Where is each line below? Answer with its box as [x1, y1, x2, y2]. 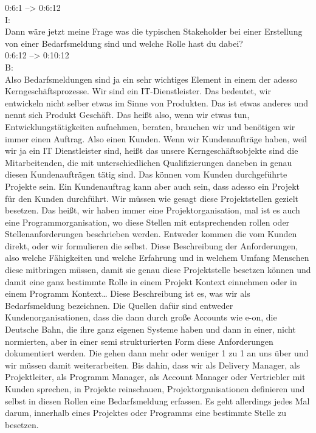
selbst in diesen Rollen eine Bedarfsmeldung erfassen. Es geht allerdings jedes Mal [5, 394, 310, 407]
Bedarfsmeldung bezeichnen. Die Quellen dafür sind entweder [5, 299, 233, 311]
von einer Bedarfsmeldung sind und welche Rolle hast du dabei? [5, 36, 243, 49]
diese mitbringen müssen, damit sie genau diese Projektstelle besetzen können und [5, 263, 311, 276]
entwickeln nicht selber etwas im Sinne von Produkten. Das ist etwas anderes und [5, 96, 309, 109]
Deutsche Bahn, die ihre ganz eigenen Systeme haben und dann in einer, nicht [5, 323, 296, 336]
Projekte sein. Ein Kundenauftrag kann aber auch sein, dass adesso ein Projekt [5, 179, 300, 192]
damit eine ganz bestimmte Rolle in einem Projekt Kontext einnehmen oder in [5, 275, 297, 288]
